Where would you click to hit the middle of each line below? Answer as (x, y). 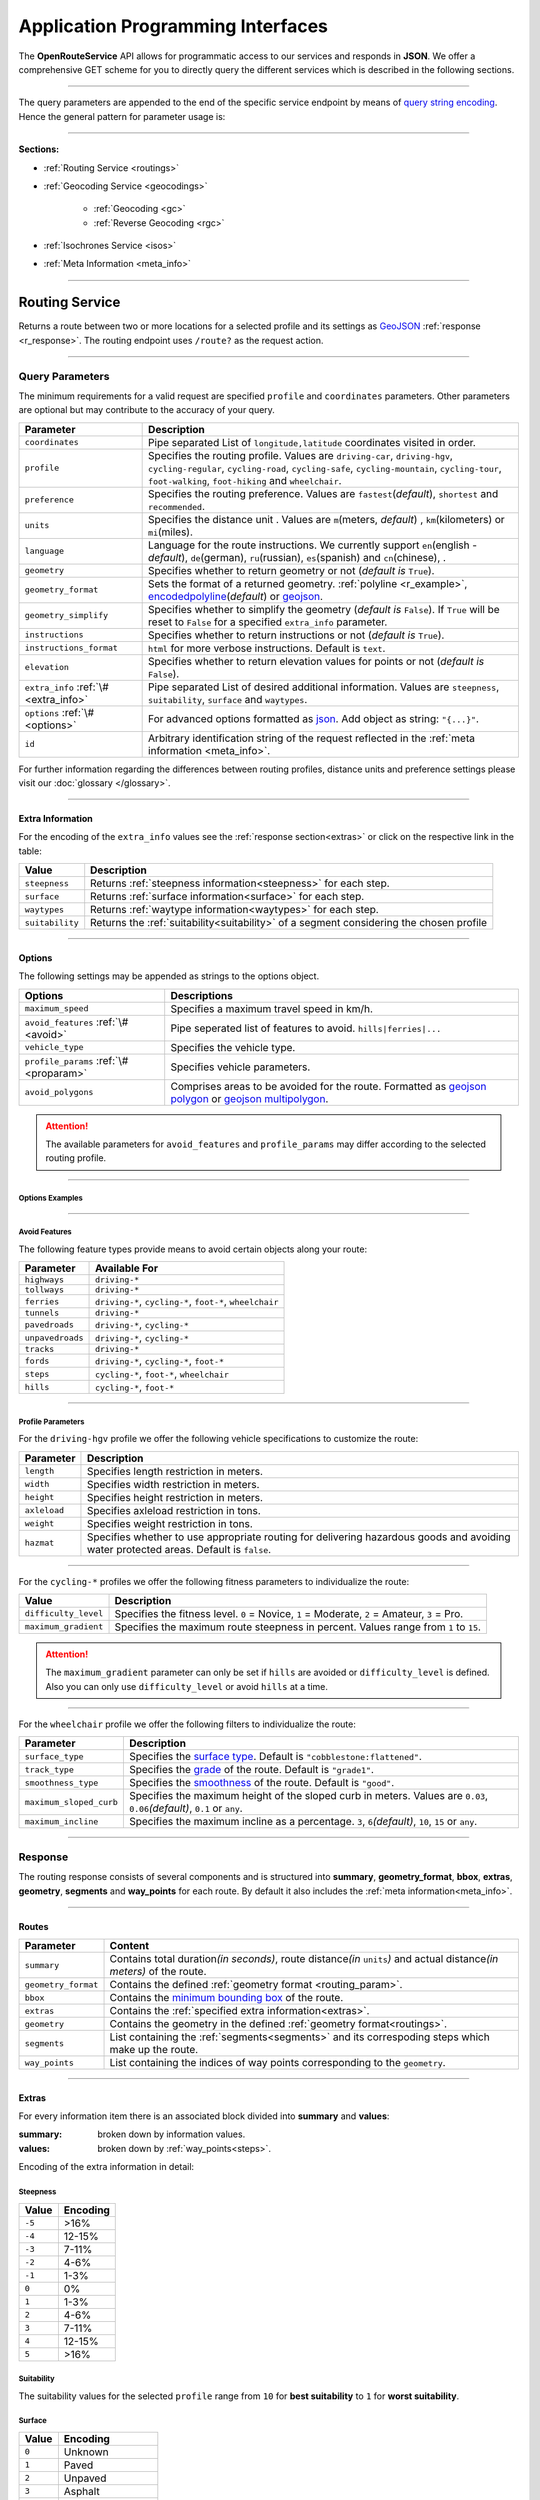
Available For (127, 1268)
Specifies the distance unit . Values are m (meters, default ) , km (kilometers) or (326, 519)
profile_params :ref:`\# (76, 1060)
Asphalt (81, 2491)
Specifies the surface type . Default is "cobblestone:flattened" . (275, 1757)
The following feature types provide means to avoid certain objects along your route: (193, 1249)
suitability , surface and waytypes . (228, 699)
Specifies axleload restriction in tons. (174, 1510)
